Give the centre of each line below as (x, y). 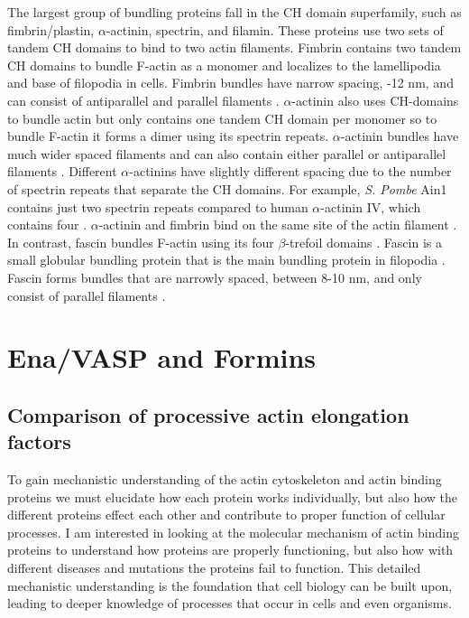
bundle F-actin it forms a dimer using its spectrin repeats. (168, 136)
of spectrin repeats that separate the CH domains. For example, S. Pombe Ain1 (227, 188)
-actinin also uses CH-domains (375, 100)
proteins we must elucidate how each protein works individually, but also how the (232, 496)
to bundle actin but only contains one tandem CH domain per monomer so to (222, 118)
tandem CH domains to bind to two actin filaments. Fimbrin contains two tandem (234, 47)
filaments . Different (62, 171)
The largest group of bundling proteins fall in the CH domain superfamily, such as (234, 12)
